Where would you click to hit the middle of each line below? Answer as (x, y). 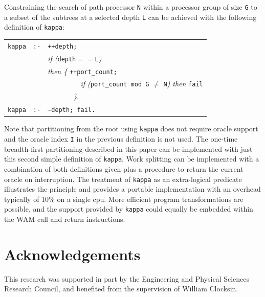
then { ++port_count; (82, 71)
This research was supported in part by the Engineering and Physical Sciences (127, 278)
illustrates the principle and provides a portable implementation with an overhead (132, 189)
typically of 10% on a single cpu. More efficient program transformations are (124, 199)
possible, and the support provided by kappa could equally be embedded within (129, 209)
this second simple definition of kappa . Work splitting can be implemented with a (132, 159)
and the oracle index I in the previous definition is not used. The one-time (121, 139)
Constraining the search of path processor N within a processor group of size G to (131, 7)
